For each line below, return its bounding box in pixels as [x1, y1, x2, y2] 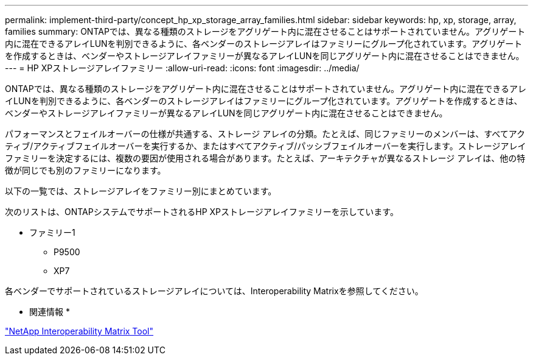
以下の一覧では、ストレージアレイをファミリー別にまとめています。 [5, 186, 277, 196]
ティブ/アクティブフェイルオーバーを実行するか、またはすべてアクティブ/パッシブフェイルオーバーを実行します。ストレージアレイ [5, 141, 526, 151]
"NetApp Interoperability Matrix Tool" [5, 326, 154, 336]
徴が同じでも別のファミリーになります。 [5, 165, 166, 175]
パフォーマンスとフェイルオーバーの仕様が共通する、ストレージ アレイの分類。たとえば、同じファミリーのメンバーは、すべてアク [5, 129, 525, 139]
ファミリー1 [29, 227, 75, 238]
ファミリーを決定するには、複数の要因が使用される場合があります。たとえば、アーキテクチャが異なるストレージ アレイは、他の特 [5, 153, 526, 163]
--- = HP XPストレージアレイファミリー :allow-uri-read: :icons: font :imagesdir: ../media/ [5, 63, 360, 73]
